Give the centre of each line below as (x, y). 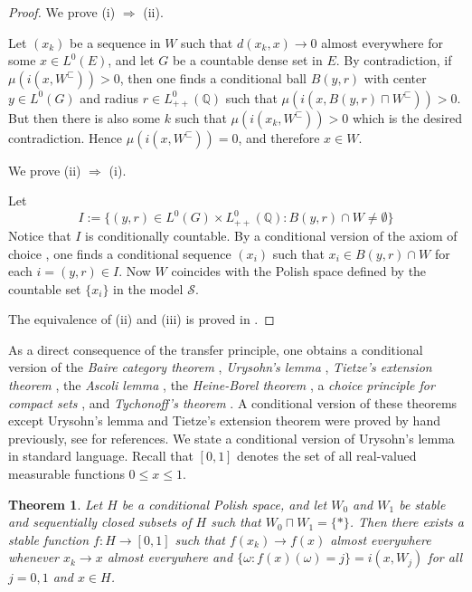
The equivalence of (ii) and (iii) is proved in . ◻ (142, 319)
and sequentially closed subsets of (100, 522)
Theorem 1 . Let (56, 504)
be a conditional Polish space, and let (224, 504)
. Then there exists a (406, 522)
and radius (109, 97)
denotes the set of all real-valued (327, 456)
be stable (422, 504)
